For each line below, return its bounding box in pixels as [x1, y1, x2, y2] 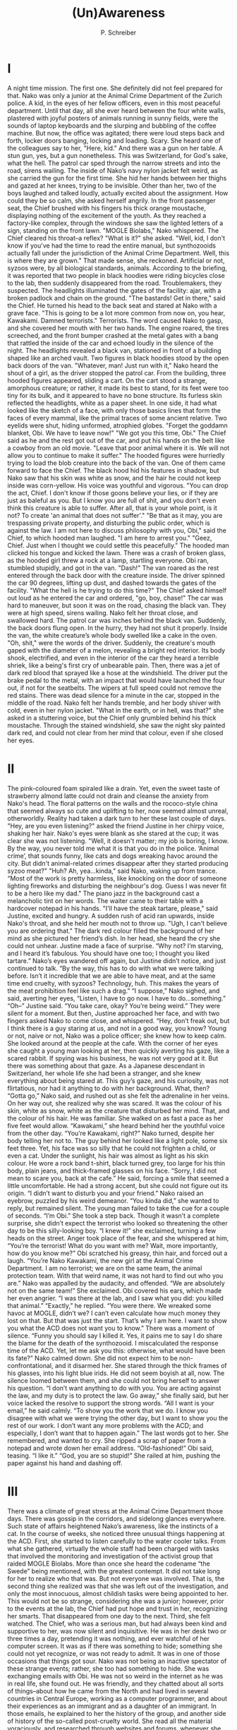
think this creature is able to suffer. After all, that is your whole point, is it [7, 503, 217, 512]
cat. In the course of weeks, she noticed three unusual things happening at [7, 1529, 225, 1537]
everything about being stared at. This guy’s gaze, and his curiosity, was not [7, 1076, 229, 1084]
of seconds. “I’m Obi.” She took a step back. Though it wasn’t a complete [7, 1211, 220, 1220]
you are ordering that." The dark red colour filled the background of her [7, 926, 215, 935]
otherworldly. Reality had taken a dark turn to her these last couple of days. [7, 813, 226, 823]
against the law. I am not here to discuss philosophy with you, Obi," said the [7, 526, 227, 534]
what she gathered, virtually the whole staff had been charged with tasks [7, 1544, 220, 1553]
